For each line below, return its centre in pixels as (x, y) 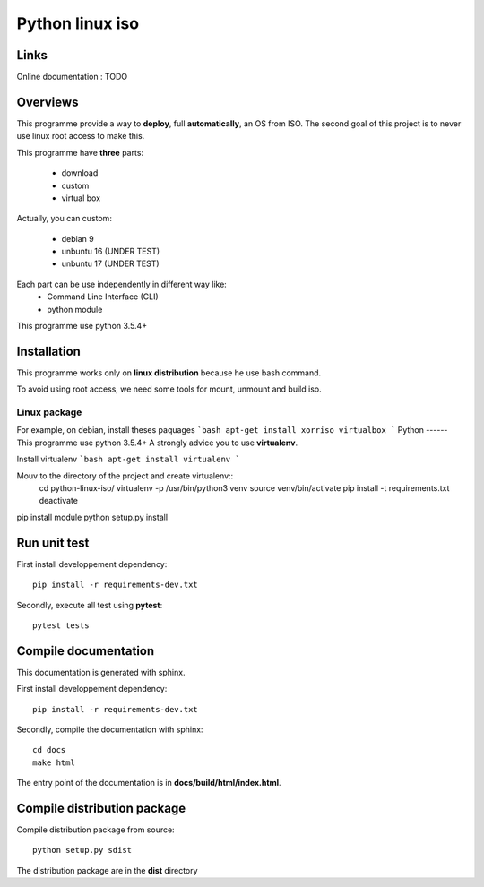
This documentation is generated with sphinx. (101, 672)
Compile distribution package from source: (95, 830)
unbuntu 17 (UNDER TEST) (111, 263)
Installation (48, 351)
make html (54, 762)
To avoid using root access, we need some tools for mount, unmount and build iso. (169, 389)
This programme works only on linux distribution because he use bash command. (169, 373)
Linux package (49, 412)
